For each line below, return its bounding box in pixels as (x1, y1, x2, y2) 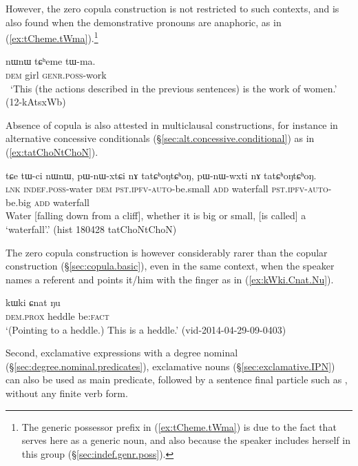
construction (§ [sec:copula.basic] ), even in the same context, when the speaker (6, 259, 335, 273)
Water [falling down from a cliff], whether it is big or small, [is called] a (6, 208, 306, 223)
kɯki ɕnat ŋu (6, 295, 61, 310)
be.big (6, 194, 31, 209)
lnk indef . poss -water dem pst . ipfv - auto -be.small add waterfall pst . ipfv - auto (6, 181, 328, 196)
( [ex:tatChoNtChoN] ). (6, 145, 98, 159)
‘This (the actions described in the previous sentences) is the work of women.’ (10, 81, 337, 95)
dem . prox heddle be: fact (6, 308, 109, 323)
